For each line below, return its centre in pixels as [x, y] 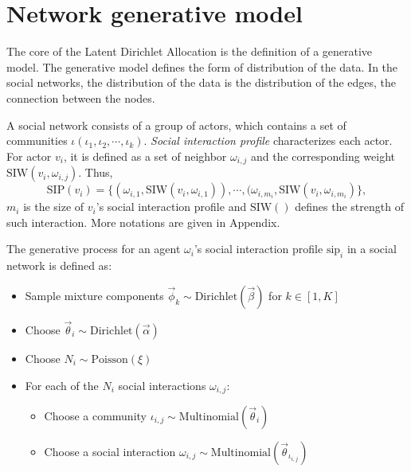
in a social [372, 249]
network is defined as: [59, 265]
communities [37, 140]
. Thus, [96, 172]
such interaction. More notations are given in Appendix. [143, 222]
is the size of [54, 207]
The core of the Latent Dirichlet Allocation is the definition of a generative [190, 51]
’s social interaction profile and [171, 207]
